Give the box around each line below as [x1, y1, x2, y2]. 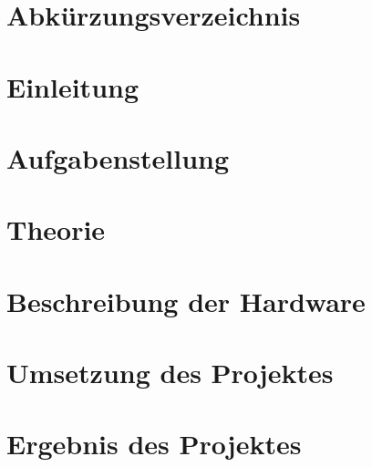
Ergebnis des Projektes [6, 425, 302, 462]
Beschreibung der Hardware [6, 282, 366, 319]
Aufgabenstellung [6, 139, 230, 176]
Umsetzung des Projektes [6, 354, 334, 391]
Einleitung [6, 67, 139, 105]
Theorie [6, 211, 106, 248]
